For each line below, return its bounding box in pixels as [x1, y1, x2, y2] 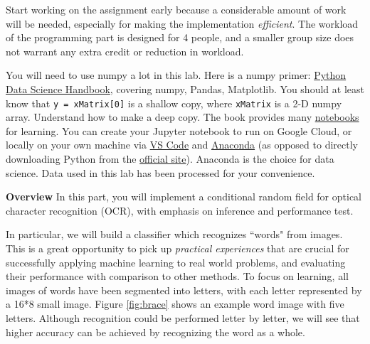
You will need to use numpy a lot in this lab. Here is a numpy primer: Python [6, 68, 347, 82]
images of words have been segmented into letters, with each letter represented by [6, 282, 362, 297]
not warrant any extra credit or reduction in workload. [6, 43, 244, 58]
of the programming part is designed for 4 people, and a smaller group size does [6, 30, 354, 45]
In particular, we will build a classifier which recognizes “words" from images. [6, 227, 343, 242]
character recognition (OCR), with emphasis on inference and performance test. [6, 203, 354, 217]
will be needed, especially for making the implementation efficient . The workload [6, 16, 359, 31]
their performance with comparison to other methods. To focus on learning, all [6, 269, 349, 284]
